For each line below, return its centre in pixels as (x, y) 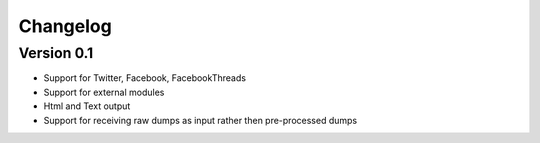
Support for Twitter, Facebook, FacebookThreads (145, 78)
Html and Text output (87, 106)
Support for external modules (104, 92)
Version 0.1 (56, 53)
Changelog (65, 26)
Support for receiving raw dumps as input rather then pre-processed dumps (200, 120)
